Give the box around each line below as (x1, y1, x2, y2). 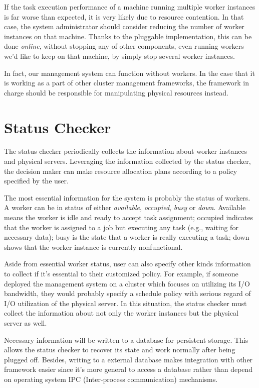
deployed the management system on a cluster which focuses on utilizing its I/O (4, 278, 250, 288)
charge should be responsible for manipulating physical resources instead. (4, 87, 228, 98)
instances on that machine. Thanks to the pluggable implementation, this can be (4, 31, 252, 41)
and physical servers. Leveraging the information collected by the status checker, (4, 156, 251, 166)
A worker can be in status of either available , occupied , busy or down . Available (4, 202, 246, 213)
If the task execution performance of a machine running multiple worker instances (4, 2, 255, 12)
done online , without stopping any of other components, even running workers (4, 41, 244, 51)
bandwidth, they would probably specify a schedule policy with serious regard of (4, 288, 251, 299)
